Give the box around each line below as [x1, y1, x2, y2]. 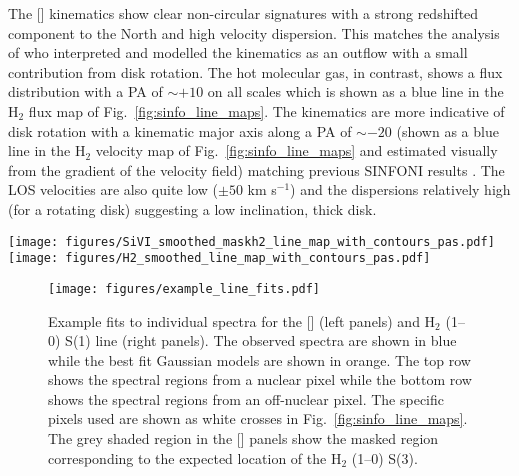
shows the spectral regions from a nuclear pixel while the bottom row [48, 369, 472, 390]
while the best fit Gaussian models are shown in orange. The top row [48, 349, 471, 370]
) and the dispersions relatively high [290, 179, 511, 200]
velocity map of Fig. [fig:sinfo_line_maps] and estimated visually [95, 140, 498, 161]
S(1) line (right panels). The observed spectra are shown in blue [65, 330, 457, 351]
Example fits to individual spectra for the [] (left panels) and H [48, 310, 436, 331]
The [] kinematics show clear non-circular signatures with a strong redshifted [8, 3, 479, 23]
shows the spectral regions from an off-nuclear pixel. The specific [48, 388, 445, 409]
